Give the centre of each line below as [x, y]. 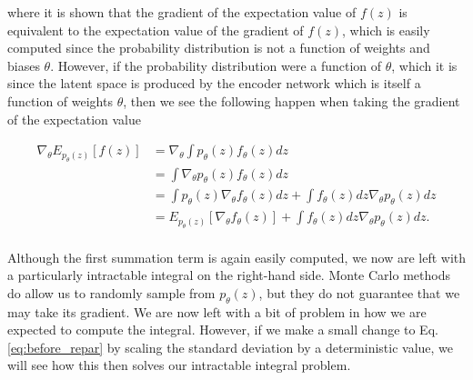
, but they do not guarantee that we [359, 292]
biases [24, 65]
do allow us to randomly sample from [111, 292]
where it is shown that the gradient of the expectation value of [182, 12]
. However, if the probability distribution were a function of [216, 65]
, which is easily [386, 30]
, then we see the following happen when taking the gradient [292, 100]
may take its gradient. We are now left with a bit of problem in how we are [217, 311]
